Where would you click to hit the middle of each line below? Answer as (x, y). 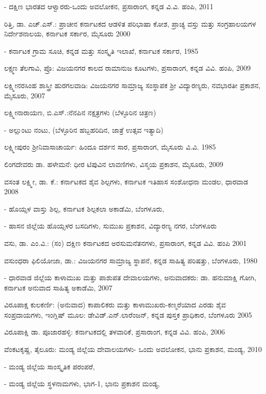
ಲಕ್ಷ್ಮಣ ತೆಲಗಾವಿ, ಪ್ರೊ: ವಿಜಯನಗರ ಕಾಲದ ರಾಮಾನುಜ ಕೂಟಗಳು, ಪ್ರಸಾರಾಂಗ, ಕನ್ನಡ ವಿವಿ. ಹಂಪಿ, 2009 (127, 68)
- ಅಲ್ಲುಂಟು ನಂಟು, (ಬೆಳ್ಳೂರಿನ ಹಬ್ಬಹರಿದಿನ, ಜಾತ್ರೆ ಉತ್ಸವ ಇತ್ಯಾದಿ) (84, 129)
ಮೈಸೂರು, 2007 (25, 95)
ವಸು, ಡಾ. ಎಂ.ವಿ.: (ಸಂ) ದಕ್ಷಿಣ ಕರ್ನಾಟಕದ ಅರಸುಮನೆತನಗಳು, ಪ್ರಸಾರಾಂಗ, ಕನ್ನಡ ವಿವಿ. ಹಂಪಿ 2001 (126, 243)
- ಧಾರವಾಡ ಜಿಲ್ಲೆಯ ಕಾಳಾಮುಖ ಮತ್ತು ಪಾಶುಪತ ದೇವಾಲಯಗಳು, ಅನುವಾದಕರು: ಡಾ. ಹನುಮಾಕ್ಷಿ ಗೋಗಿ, (130, 277)
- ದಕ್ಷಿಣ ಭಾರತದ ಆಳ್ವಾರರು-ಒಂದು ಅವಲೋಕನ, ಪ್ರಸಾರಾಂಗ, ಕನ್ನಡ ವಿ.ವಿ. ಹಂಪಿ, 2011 (109, 6)
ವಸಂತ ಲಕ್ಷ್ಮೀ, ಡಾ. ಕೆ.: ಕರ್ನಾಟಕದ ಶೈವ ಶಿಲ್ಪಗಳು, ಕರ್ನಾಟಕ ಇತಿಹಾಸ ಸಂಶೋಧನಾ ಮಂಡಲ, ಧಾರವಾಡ (126, 181)
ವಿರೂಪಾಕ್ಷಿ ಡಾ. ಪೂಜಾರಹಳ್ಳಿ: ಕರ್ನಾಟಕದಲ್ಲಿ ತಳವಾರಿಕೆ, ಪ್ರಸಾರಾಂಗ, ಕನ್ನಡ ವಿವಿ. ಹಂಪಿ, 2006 (115, 332)
